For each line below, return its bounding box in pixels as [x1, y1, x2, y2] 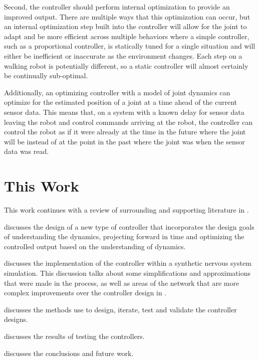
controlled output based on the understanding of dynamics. [4, 241, 186, 251]
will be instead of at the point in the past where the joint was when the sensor [4, 136, 245, 146]
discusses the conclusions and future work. [4, 347, 134, 358]
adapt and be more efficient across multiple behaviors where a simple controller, [4, 31, 249, 41]
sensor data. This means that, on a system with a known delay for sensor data [4, 106, 244, 117]
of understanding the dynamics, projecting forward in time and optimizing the [4, 231, 244, 242]
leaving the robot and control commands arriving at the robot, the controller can [4, 116, 253, 127]
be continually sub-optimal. [4, 70, 88, 81]
